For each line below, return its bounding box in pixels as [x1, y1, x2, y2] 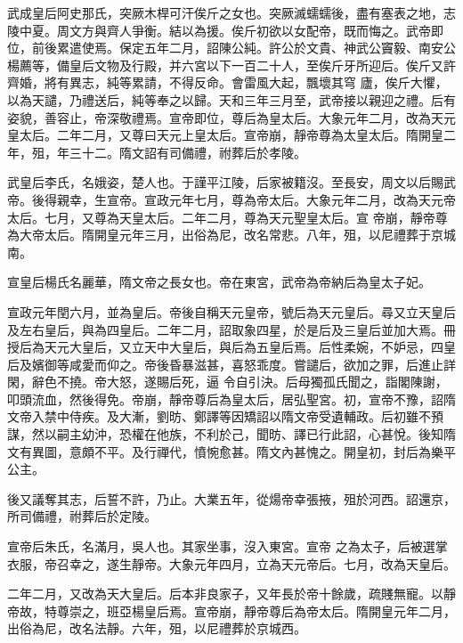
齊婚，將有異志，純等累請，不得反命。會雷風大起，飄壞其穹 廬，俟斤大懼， [7, 73, 448, 92]
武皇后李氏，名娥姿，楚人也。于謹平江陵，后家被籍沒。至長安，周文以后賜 [7, 173, 443, 191]
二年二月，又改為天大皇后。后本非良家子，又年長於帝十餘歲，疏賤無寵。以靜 [7, 584, 456, 603]
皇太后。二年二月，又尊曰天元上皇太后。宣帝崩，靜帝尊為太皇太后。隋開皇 [7, 126, 443, 144]
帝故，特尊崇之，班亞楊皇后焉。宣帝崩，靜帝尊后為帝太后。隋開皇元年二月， [7, 601, 456, 620]
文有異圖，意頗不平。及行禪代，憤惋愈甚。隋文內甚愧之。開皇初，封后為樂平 [7, 442, 456, 460]
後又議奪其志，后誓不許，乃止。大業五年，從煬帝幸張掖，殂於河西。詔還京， [7, 489, 456, 508]
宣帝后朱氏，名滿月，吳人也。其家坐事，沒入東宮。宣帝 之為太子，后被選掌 [7, 537, 448, 556]
